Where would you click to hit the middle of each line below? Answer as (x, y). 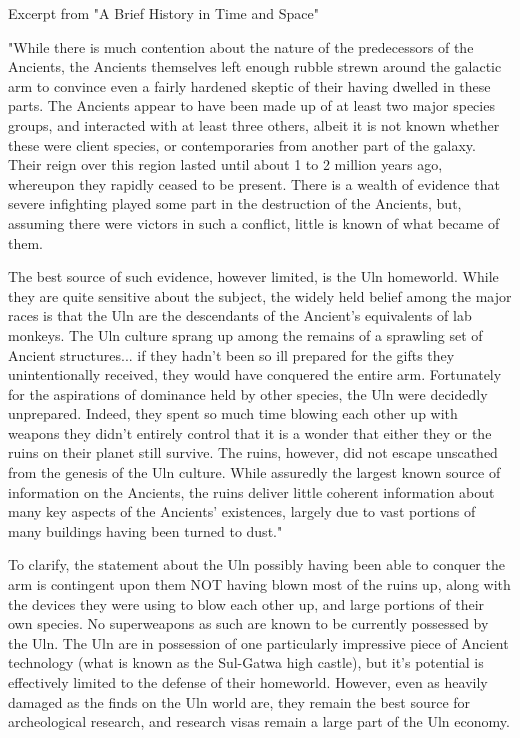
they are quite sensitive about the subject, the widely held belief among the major (260, 295)
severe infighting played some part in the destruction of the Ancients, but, (235, 203)
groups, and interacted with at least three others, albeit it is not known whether (254, 124)
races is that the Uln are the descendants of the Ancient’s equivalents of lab (240, 315)
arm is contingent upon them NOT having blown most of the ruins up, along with (259, 584)
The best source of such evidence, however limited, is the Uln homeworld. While (253, 276)
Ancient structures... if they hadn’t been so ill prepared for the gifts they (231, 354)
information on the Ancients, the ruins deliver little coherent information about (251, 491)
